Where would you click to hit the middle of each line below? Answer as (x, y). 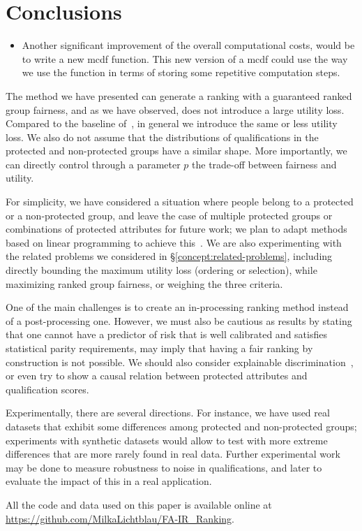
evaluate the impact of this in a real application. (109, 481)
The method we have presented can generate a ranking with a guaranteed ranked (179, 95)
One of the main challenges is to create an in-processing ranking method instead (177, 307)
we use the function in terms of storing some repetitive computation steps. (181, 72)
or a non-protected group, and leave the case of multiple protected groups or (169, 215)
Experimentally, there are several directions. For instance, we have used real (168, 413)
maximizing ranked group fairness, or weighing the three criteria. (144, 283)
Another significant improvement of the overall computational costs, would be (188, 45)
